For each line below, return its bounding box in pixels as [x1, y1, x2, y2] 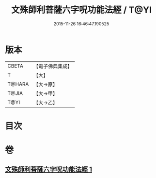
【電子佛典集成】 [33, 63, 73, 70]
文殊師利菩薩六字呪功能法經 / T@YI [11, 4, 152, 16]
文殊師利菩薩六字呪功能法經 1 [5, 165, 93, 174]
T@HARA [7, 81, 29, 88]
